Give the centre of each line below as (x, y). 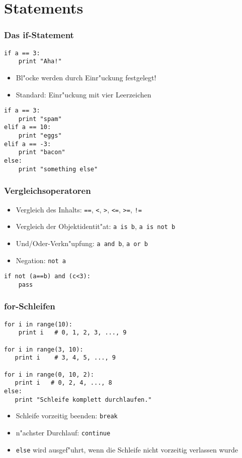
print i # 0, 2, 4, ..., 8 (63, 383)
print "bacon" (42, 152)
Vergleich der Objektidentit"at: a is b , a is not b (96, 226)
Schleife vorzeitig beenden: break (67, 416)
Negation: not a (41, 260)
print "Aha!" (40, 62)
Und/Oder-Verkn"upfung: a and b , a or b (82, 243)
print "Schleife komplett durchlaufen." (83, 399)
